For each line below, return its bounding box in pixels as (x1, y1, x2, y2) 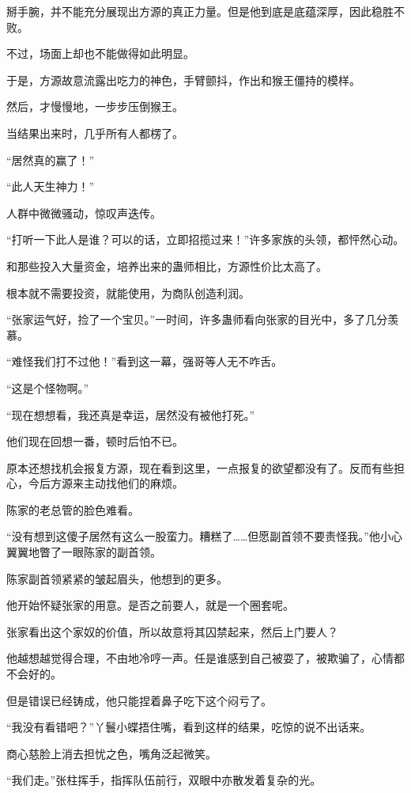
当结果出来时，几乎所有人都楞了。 (6, 124, 183, 141)
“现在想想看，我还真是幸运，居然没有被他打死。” (6, 406, 255, 423)
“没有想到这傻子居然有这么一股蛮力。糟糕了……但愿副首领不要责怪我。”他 (6, 528, 380, 544)
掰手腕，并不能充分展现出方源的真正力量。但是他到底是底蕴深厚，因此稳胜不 (6, 3, 405, 19)
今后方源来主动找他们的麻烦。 (28, 475, 183, 491)
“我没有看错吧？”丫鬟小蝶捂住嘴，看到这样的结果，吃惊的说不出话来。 (6, 719, 371, 735)
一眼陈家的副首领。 (61, 544, 161, 560)
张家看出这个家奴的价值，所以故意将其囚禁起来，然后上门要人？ (6, 623, 338, 639)
